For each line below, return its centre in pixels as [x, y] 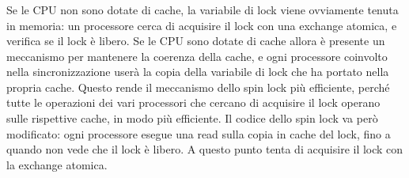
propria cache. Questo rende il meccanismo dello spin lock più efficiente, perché [198, 87]
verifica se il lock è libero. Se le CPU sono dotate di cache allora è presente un [196, 41]
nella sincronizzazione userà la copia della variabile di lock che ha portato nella [198, 72]
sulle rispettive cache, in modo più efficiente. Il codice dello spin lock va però [192, 118]
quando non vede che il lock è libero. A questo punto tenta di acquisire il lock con [205, 149]
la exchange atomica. [57, 164]
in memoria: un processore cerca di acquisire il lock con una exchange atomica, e [202, 25]
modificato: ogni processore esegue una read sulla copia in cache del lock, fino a [199, 133]
